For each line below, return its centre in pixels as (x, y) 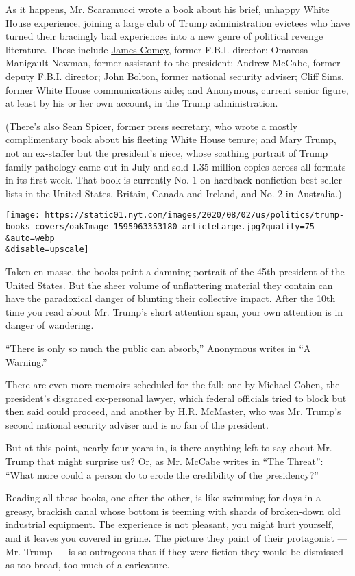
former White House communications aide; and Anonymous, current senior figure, (177, 89)
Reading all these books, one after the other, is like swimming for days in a (163, 498)
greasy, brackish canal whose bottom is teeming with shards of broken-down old (173, 511)
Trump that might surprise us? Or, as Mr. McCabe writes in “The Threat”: (164, 461)
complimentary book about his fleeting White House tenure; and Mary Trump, (171, 139)
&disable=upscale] (47, 250)
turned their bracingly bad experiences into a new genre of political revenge (164, 36)
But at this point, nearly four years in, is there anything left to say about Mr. (169, 448)
